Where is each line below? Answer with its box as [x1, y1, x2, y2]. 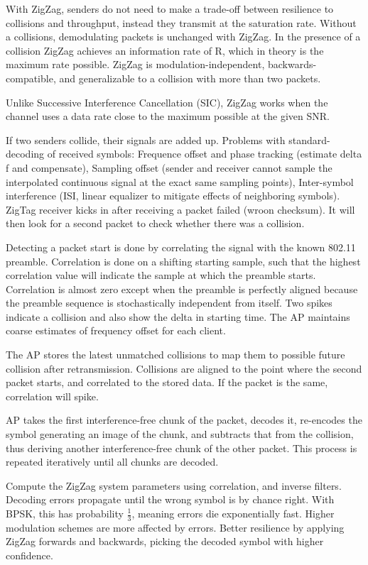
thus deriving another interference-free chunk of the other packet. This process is [6, 440, 357, 455]
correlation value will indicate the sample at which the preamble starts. [6, 268, 316, 282]
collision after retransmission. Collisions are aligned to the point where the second [6, 361, 362, 375]
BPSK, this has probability [6, 506, 124, 520]
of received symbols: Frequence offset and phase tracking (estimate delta [47, 146, 362, 161]
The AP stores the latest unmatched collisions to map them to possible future [6, 347, 345, 362]
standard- [288, 132, 330, 147]
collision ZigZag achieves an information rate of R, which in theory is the [6, 43, 324, 57]
